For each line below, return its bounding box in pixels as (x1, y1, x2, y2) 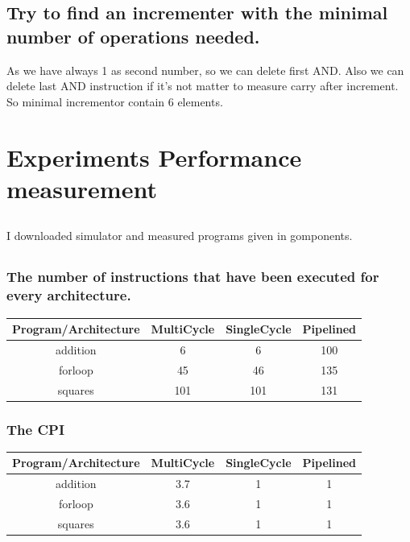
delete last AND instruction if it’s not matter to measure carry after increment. (6, 77, 399, 94)
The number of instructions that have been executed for (6, 267, 379, 287)
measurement (6, 172, 157, 205)
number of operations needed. (6, 23, 260, 48)
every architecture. (6, 285, 131, 305)
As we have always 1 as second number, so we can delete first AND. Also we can (6, 61, 404, 78)
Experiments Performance (6, 140, 302, 173)
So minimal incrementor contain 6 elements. (6, 93, 223, 110)
